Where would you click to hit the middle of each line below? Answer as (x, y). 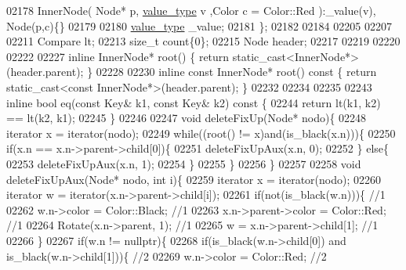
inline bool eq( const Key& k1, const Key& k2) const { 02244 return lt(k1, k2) (194, 102)
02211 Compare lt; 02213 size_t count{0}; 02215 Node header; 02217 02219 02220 (203, 41)
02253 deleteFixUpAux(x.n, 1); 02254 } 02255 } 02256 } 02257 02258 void (184, 163)
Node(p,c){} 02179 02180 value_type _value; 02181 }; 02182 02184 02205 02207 (199, 25)
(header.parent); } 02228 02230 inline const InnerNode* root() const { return (192, 72)
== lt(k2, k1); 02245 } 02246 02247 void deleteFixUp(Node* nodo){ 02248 (187, 118)
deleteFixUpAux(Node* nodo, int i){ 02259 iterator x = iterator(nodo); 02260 (194, 179)
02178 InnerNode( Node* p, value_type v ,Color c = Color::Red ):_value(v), (191, 10)
